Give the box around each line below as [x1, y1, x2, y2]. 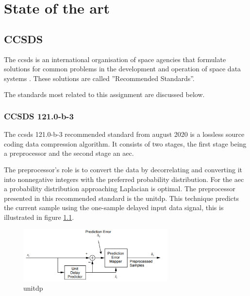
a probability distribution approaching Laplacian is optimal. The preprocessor [4, 183, 235, 194]
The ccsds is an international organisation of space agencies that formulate [4, 54, 226, 64]
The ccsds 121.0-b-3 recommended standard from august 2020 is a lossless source [4, 129, 245, 139]
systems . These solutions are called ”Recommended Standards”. [4, 73, 195, 83]
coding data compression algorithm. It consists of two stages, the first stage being [4, 138, 247, 148]
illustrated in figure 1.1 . [4, 212, 74, 222]
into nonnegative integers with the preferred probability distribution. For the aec [4, 174, 244, 184]
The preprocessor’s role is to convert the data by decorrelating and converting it [4, 164, 242, 174]
